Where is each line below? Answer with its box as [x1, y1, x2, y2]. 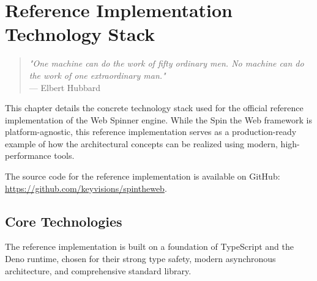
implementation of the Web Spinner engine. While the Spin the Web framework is [5, 113, 312, 126]
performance [5, 149, 51, 162]
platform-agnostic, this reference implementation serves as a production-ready [5, 125, 297, 138]
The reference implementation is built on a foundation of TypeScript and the [5, 240, 294, 253]
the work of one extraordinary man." [29, 68, 166, 81]
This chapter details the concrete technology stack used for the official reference [5, 101, 304, 114]
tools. [54, 149, 75, 162]
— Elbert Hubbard [29, 81, 100, 93]
